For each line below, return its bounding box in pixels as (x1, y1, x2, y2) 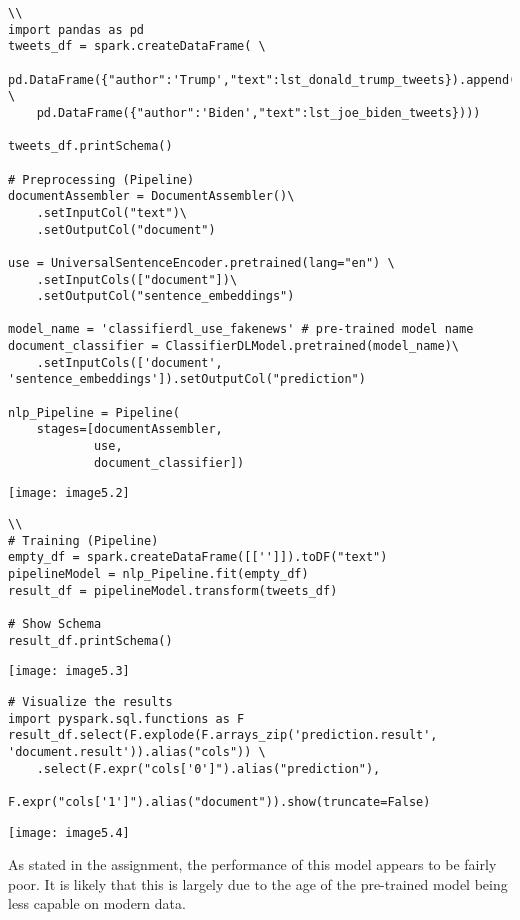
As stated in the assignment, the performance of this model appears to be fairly (8, 854, 497, 875)
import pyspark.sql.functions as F (8, 711, 245, 726)
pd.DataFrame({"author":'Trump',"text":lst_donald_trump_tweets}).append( (8, 72, 517, 87)
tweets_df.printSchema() (8, 139, 173, 154)
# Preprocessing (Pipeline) (8, 172, 195, 187)
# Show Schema (8, 616, 102, 631)
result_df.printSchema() (8, 633, 173, 648)
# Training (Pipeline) (8, 533, 159, 548)
